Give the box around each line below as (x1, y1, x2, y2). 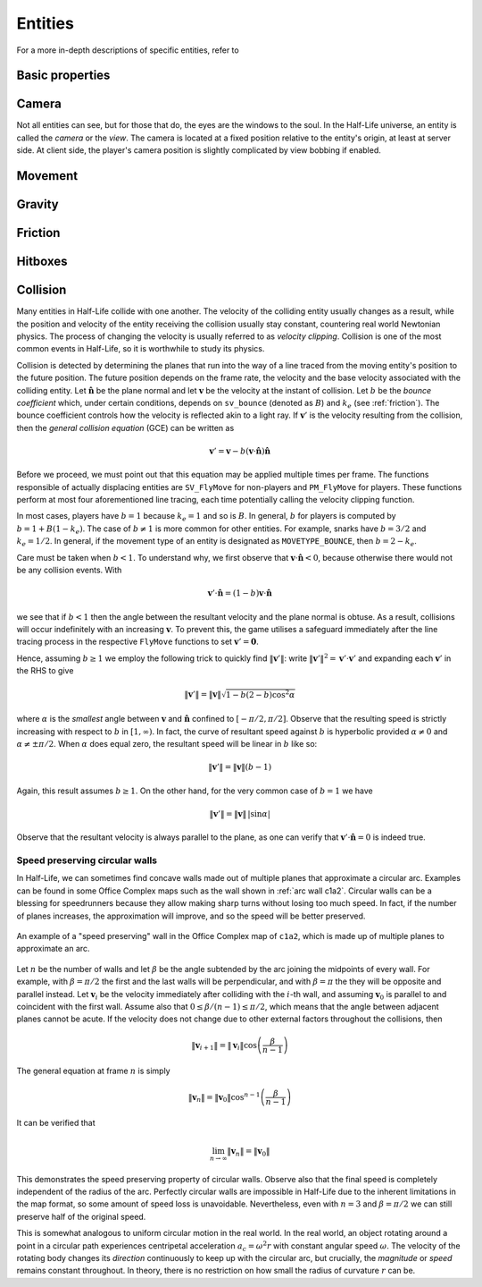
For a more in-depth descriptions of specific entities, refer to (16, 45, 240, 55)
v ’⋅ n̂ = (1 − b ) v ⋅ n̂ (207, 588, 272, 598)
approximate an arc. (16, 944, 90, 954)
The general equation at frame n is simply (16, 1065, 170, 1077)
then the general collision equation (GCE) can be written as (16, 422, 235, 433)
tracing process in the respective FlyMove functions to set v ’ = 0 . (16, 636, 259, 648)
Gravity (16, 197, 59, 212)
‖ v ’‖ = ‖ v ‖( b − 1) (208, 762, 272, 773)
